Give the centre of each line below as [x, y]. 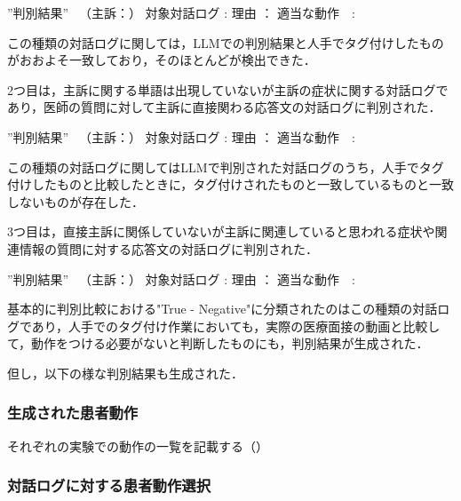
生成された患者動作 [73, 413]
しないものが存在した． [76, 201]
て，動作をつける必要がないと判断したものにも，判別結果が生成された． [218, 343]
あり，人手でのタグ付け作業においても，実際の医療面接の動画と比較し [236, 326]
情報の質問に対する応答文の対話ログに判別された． [168, 248]
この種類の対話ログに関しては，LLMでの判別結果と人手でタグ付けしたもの [226, 42]
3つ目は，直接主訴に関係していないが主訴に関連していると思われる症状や [221, 231]
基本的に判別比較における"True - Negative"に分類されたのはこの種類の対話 [223, 309]
